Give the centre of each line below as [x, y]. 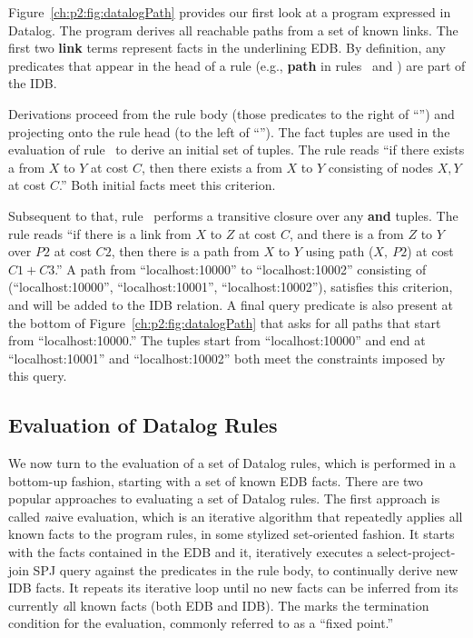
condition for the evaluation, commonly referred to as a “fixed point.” [201, 623]
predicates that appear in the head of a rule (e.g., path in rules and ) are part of [237, 65]
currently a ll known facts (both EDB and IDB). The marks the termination [219, 605]
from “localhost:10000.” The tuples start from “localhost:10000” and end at [217, 340]
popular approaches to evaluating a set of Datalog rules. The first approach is [224, 498]
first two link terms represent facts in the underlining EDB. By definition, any [227, 48]
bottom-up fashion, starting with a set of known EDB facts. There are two [216, 480]
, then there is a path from [185, 251]
